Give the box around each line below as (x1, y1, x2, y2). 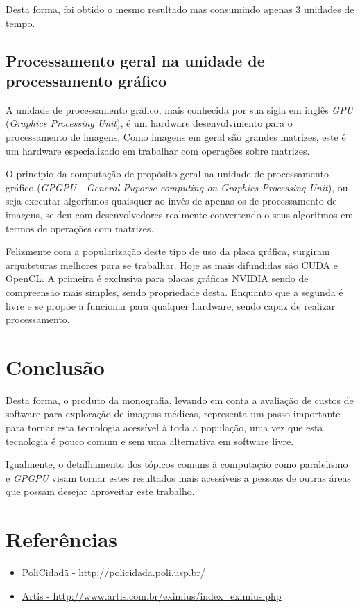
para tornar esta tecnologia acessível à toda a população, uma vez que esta (6, 420, 323, 434)
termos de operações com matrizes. (6, 220, 154, 235)
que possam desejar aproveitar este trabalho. (6, 484, 195, 498)
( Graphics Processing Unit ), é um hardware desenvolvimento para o (6, 116, 293, 130)
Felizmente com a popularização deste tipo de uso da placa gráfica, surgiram (6, 244, 330, 259)
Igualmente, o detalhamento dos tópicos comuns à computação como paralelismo (6, 457, 348, 471)
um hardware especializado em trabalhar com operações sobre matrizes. (6, 143, 310, 157)
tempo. (6, 15, 35, 30)
